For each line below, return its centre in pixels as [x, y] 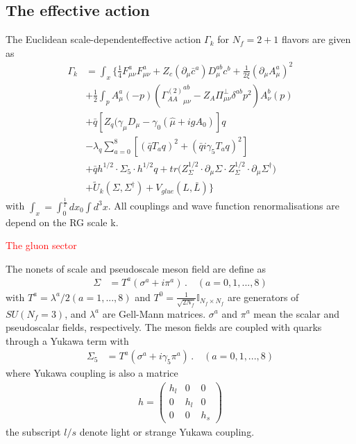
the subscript [33, 431]
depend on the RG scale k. [62, 222]
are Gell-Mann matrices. [154, 313]
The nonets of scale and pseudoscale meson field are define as [136, 268]
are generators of [263, 297]
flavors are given [316, 39]
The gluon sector [41, 245]
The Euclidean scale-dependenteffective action [103, 39]
